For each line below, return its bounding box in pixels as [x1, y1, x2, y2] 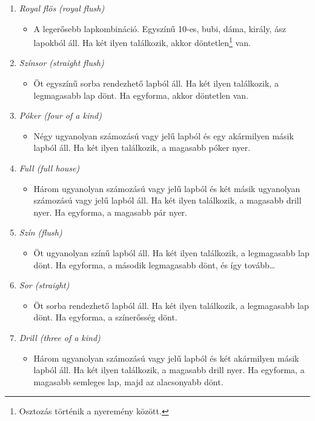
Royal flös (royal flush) [19, 2, 105, 14]
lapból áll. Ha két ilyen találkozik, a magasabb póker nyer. [33, 141, 251, 154]
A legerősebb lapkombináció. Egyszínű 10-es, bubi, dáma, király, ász [33, 22, 286, 35]
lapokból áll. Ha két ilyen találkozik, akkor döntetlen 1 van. [33, 35, 251, 48]
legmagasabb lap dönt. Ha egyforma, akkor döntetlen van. [33, 88, 249, 101]
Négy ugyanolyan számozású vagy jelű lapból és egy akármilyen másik [33, 129, 294, 142]
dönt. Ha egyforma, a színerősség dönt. [33, 311, 177, 323]
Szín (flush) [19, 226, 62, 239]
